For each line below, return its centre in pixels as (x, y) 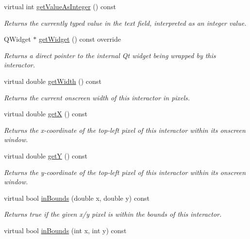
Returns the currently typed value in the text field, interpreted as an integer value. (125, 23)
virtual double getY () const (46, 155)
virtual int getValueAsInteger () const (60, 6)
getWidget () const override (80, 39)
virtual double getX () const (46, 114)
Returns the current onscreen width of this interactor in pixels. (97, 97)
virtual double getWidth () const (53, 81)
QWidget (17, 39)
